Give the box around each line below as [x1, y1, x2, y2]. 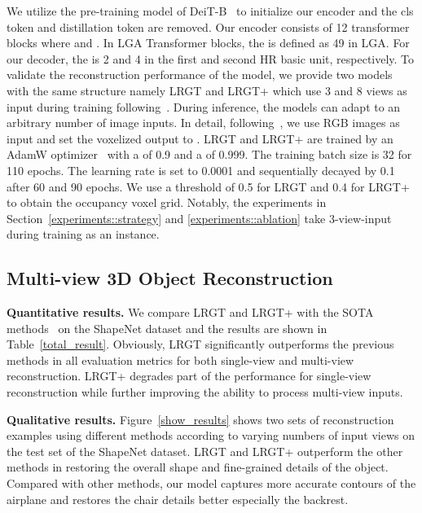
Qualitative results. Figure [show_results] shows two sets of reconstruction [7, 410, 394, 427]
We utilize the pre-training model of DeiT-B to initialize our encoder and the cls [7, 2, 414, 19]
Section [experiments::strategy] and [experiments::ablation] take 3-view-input [7, 209, 392, 226]
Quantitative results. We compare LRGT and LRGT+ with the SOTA [7, 304, 374, 321]
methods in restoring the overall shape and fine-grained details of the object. [7, 458, 389, 476]
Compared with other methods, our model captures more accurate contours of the [7, 475, 416, 492]
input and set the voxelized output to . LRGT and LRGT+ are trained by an [7, 129, 393, 147]
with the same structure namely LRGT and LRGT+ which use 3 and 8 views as [7, 81, 407, 99]
